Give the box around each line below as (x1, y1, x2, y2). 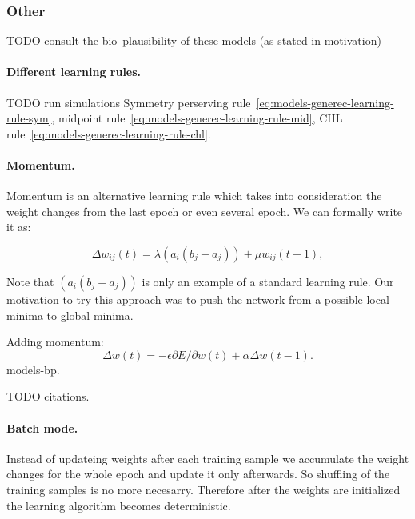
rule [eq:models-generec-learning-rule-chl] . (6, 125, 211, 142)
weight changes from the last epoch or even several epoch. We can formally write (6, 202, 403, 219)
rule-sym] (6, 110, 52, 126)
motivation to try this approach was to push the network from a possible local (6, 290, 389, 307)
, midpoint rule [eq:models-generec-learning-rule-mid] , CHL (51, 110, 343, 126)
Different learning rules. (6, 63, 142, 80)
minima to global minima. (6, 306, 134, 323)
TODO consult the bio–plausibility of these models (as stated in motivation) (6, 32, 381, 49)
